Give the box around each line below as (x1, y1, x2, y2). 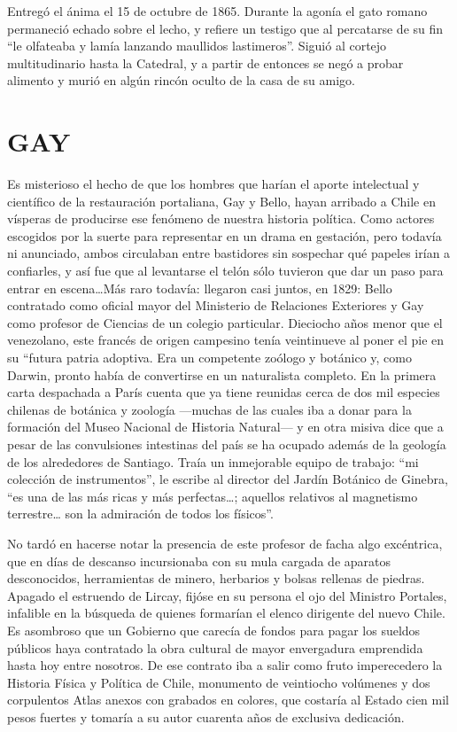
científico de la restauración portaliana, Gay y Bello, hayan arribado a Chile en (7, 191, 436, 210)
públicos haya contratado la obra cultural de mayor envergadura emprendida (7, 638, 423, 657)
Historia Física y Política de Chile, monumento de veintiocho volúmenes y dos (7, 673, 430, 691)
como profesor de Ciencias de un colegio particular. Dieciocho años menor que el (7, 313, 443, 331)
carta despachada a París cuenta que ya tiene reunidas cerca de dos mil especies (7, 383, 440, 401)
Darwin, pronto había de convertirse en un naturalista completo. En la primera (7, 365, 437, 384)
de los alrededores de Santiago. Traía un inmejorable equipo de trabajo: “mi (7, 452, 419, 471)
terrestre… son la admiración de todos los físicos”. (7, 504, 274, 523)
